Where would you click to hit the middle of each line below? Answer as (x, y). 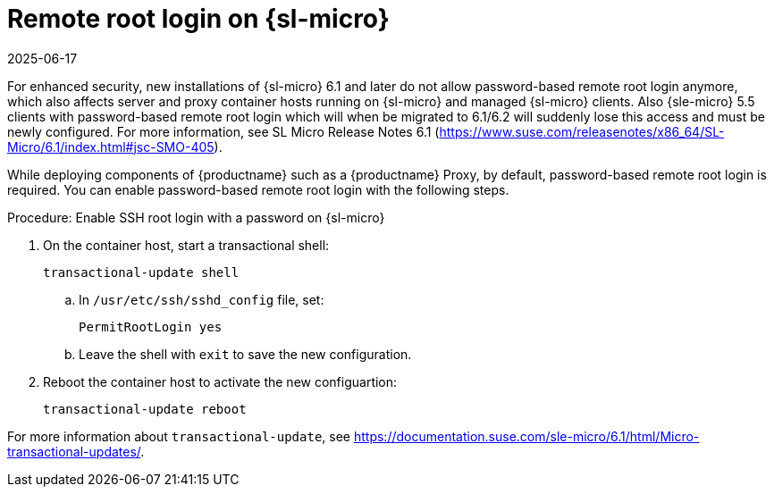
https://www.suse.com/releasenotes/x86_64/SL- (582, 131)
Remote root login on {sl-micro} (198, 19)
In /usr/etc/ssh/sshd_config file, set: (202, 299)
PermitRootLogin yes (151, 327)
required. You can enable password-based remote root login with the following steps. (258, 189)
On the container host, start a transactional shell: (186, 245)
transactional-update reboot (145, 409)
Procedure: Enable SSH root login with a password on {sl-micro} (196, 217)
